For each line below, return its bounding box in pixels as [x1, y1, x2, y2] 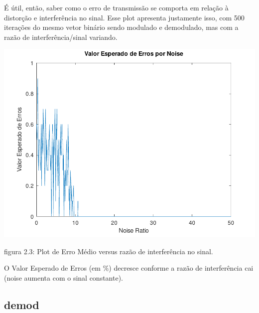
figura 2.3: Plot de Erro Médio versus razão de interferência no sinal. [4, 246, 213, 256]
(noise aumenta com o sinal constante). [4, 273, 123, 283]
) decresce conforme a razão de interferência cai [109, 263, 254, 273]
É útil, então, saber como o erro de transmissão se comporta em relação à [4, 2, 229, 12]
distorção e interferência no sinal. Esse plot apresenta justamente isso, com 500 [4, 12, 245, 22]
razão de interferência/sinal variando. [4, 31, 118, 42]
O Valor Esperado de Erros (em [4, 263, 101, 273]
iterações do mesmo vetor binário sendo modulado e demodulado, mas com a [4, 22, 239, 32]
